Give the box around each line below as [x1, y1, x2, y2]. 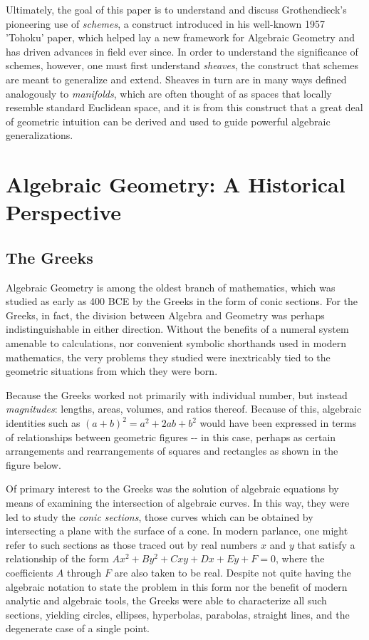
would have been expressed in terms [199, 416, 357, 430]
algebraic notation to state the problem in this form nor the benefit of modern [6, 579, 348, 594]
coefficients [6, 564, 53, 579]
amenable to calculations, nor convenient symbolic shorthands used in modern [6, 336, 347, 351]
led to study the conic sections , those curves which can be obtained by [6, 509, 313, 524]
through [66, 564, 102, 579]
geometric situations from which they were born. [6, 363, 218, 378]
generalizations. [6, 128, 73, 143]
